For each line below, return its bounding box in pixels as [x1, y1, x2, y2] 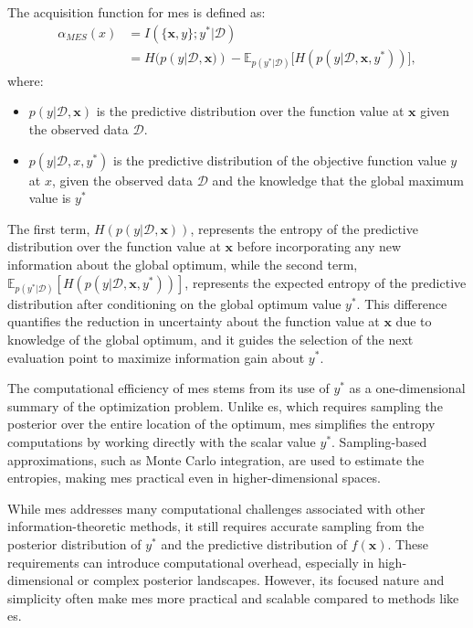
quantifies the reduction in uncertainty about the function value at [7, 312, 380, 331]
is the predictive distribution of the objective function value [113, 150, 447, 169]
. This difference [356, 293, 447, 313]
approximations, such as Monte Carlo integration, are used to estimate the [7, 450, 425, 469]
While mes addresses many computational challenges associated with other [7, 498, 426, 517]
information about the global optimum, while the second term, [7, 255, 358, 273]
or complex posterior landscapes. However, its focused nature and [78, 570, 445, 590]
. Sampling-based [331, 431, 427, 451]
